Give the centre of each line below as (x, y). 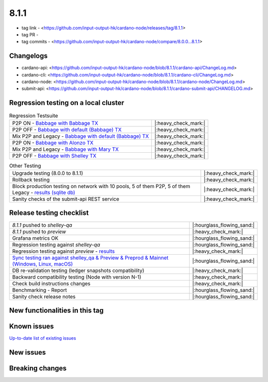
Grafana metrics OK (35, 238)
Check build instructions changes (51, 284)
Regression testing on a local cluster (67, 103)
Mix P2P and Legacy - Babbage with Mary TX (66, 149)
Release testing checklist (49, 213)
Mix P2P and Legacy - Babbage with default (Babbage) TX (80, 136)
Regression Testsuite (33, 115)
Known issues (32, 327)
